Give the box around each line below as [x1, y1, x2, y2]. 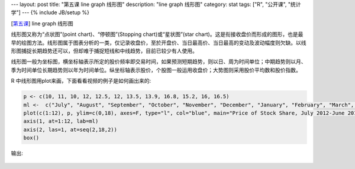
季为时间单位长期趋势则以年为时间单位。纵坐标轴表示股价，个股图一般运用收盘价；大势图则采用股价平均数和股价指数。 [11, 66, 301, 73]
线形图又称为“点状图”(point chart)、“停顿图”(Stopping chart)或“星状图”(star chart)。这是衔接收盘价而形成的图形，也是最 [11, 31, 304, 38]
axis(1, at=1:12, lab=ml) [23, 118, 99, 125]
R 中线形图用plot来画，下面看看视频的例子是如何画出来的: [11, 77, 151, 84]
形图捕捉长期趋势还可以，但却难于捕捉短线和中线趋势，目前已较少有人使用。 [11, 47, 198, 54]
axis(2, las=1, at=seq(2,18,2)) [23, 126, 118, 133]
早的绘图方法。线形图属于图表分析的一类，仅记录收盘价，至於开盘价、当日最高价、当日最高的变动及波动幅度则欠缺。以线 [11, 39, 306, 46]
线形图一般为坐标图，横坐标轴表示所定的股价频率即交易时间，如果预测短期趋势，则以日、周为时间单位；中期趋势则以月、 [11, 58, 306, 65]
